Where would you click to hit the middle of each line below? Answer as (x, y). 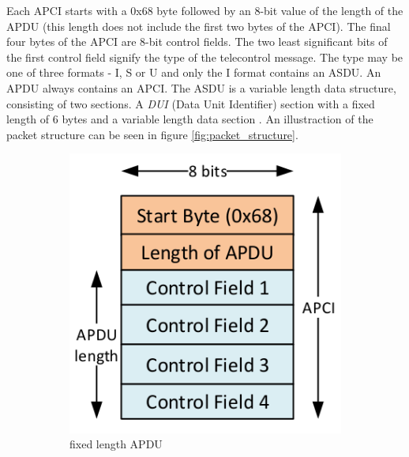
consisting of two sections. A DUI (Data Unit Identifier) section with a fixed (191, 103)
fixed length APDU (116, 444)
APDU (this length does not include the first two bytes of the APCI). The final (199, 26)
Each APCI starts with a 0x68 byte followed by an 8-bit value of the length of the (205, 10)
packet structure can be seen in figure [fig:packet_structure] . (152, 134)
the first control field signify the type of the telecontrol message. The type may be (205, 57)
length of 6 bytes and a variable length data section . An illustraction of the (190, 119)
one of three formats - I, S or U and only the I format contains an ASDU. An (194, 72)
